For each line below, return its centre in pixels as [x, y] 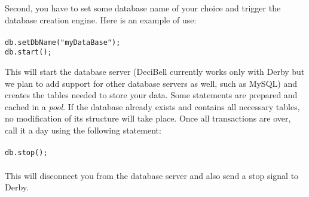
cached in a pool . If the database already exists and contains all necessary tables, [152, 106]
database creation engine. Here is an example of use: [101, 19]
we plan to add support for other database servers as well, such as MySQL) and [151, 83]
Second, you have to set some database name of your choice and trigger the [143, 8]
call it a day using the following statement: [83, 130]
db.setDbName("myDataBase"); [63, 42]
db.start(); [28, 52]
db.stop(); [26, 153]
